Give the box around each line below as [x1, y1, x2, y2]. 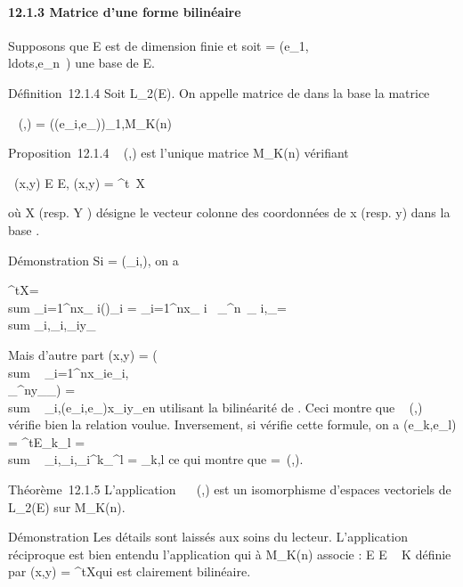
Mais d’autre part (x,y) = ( [8, 345, 158, 363]
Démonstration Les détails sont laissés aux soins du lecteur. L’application [8, 527, 408, 546]
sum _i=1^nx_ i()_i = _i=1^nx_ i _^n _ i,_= [8, 298, 287, 316]
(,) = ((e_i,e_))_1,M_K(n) [18, 113, 172, 132]
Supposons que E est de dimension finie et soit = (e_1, [8, 36, 309, 54]
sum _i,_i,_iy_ [8, 315, 96, 334]
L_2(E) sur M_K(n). [8, 497, 126, 516]
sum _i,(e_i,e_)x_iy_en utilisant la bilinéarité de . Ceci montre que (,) [8, 397, 423, 416]
